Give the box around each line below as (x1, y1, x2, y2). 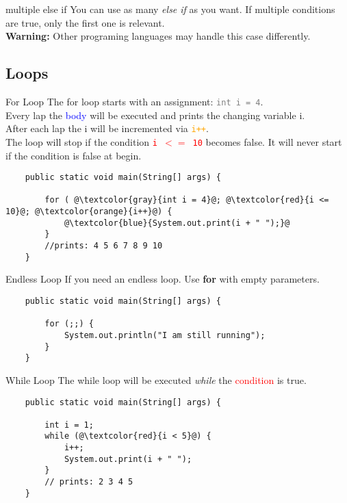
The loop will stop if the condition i (5, 134, 157, 149)
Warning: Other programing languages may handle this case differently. (5, 29, 311, 43)
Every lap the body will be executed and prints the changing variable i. (5, 107, 305, 122)
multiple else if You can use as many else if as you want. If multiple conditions (5, 2, 335, 16)
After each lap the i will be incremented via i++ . (5, 121, 209, 136)
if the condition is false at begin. (5, 148, 142, 162)
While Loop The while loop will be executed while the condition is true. (5, 372, 307, 387)
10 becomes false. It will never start (192, 134, 342, 149)
